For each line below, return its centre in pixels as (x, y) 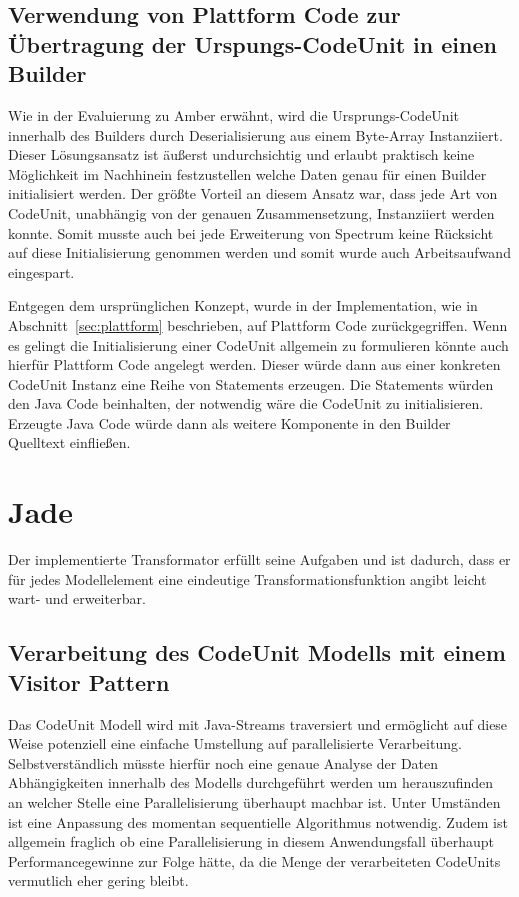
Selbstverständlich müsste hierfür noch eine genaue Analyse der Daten (223, 762)
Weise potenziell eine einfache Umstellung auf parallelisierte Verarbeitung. (235, 743)
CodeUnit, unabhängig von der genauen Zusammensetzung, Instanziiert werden (251, 212)
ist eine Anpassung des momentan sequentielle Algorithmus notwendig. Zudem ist (258, 821)
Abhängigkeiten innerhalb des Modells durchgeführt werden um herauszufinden (251, 782)
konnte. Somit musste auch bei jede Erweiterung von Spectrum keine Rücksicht (251, 232)
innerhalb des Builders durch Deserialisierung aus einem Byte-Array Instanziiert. (255, 134)
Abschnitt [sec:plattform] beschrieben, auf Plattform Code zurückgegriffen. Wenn (258, 324)
